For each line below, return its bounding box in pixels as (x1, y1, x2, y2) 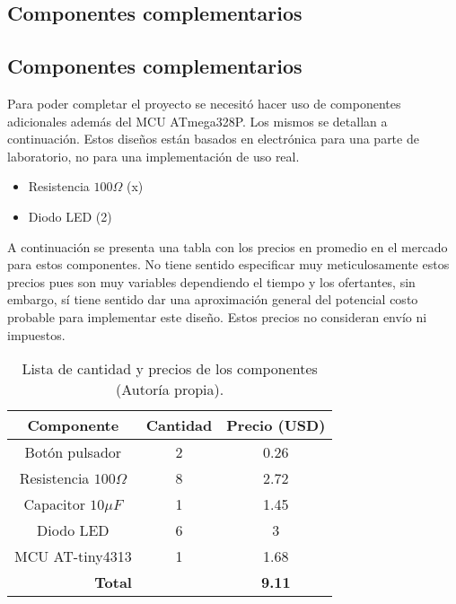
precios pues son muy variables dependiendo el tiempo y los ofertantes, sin (7, 272, 416, 291)
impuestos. (7, 325, 66, 344)
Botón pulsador (24, 442, 122, 463)
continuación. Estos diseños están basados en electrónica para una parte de (7, 129, 419, 148)
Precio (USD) (226, 415, 326, 436)
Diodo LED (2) (28, 206, 112, 225)
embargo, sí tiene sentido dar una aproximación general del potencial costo (7, 290, 418, 309)
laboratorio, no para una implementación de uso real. (7, 146, 300, 165)
